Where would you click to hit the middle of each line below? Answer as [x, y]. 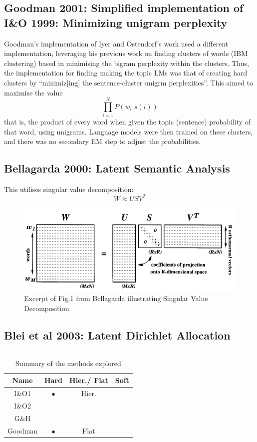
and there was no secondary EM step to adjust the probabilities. [103, 141]
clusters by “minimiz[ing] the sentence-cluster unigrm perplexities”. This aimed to [129, 82]
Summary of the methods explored [68, 363]
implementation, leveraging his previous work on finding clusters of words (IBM [126, 53]
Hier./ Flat [89, 380]
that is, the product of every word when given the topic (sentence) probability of [128, 122]
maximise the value [33, 92]
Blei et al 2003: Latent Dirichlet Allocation [117, 335]
